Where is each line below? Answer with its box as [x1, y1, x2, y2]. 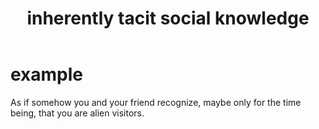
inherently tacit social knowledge [26, 7, 310, 30]
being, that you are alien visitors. [10, 107, 145, 119]
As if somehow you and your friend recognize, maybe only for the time [10, 96, 302, 108]
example [10, 63, 84, 86]
